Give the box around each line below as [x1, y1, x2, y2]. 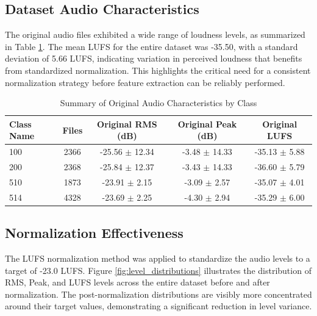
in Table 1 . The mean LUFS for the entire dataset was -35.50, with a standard [5, 40, 298, 52]
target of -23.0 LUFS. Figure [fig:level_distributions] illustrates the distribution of [5, 264, 312, 276]
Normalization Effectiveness [5, 223, 183, 242]
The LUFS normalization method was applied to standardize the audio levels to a [5, 252, 310, 265]
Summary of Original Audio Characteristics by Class [60, 96, 257, 109]
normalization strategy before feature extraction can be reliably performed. [5, 76, 285, 88]
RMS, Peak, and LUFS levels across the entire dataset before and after [5, 276, 270, 289]
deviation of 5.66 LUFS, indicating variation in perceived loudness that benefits [5, 52, 302, 65]
